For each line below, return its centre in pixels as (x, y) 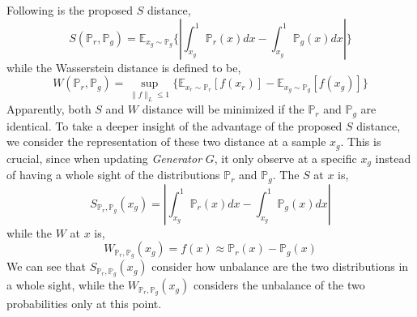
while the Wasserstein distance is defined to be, (124, 67)
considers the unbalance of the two (279, 285)
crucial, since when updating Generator (104, 158)
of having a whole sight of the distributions (113, 175)
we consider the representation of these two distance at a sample (166, 141)
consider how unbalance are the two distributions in (280, 266)
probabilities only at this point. (84, 303)
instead (393, 158)
